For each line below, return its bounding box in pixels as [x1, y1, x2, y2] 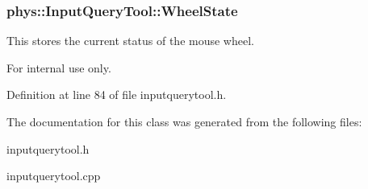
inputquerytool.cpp [6, 167, 101, 184]
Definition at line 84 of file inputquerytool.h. [6, 86, 227, 103]
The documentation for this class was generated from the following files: [6, 113, 362, 129]
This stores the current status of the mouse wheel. [6, 32, 254, 49]
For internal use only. [6, 59, 111, 76]
